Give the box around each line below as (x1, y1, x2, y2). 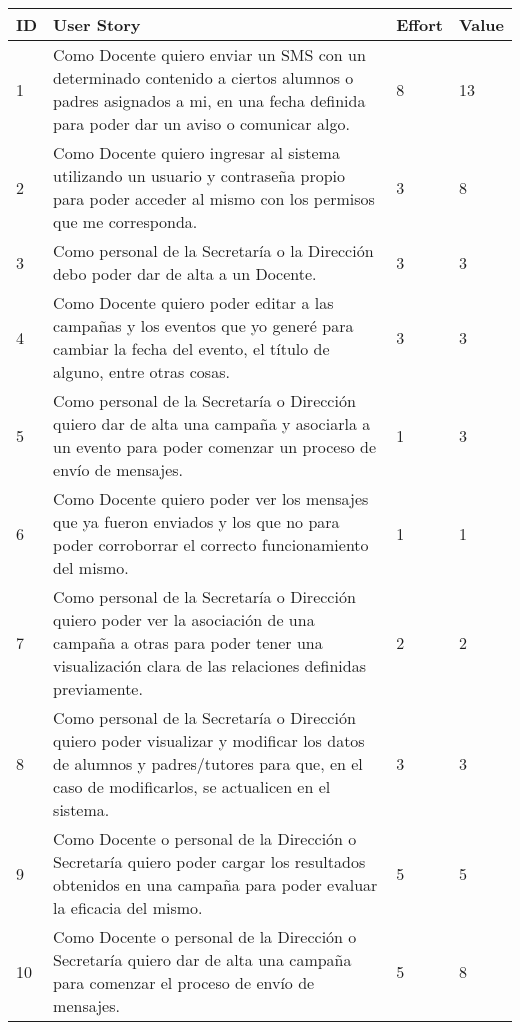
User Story (53, 13, 141, 36)
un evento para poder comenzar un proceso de (53, 435, 377, 458)
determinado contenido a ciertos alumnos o (53, 66, 354, 89)
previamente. (53, 677, 143, 700)
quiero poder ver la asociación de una (53, 608, 315, 631)
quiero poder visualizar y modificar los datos (53, 729, 365, 752)
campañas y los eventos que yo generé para (53, 314, 354, 337)
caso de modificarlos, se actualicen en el (53, 775, 331, 798)
